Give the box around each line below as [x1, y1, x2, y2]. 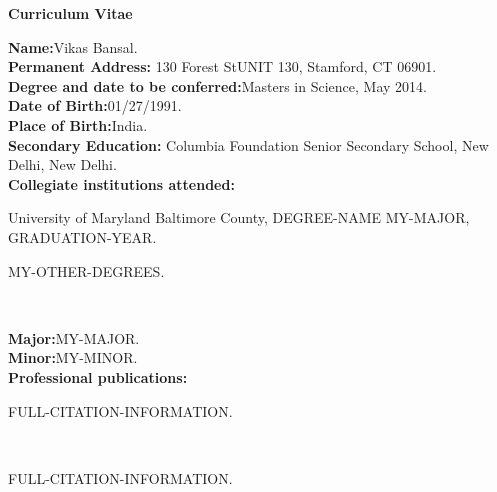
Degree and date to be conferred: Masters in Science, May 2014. [8, 75, 427, 96]
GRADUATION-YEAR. [8, 226, 157, 247]
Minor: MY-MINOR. [8, 347, 138, 368]
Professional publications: [8, 366, 188, 387]
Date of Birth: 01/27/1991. [8, 95, 182, 116]
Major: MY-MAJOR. [8, 327, 140, 348]
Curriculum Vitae [8, 3, 133, 23]
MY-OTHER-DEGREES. [8, 260, 165, 281]
